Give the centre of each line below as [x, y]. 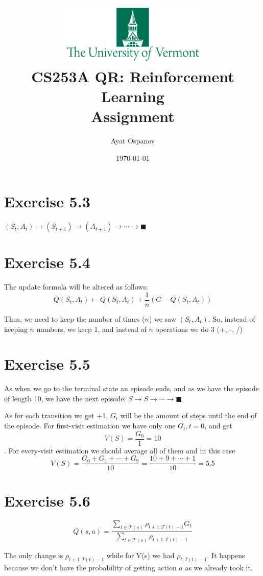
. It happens [226, 555]
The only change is [34, 555]
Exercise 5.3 [47, 201]
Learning [133, 96]
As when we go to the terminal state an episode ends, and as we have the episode [131, 388]
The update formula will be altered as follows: [76, 287]
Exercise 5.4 [47, 262]
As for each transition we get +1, [56, 415]
